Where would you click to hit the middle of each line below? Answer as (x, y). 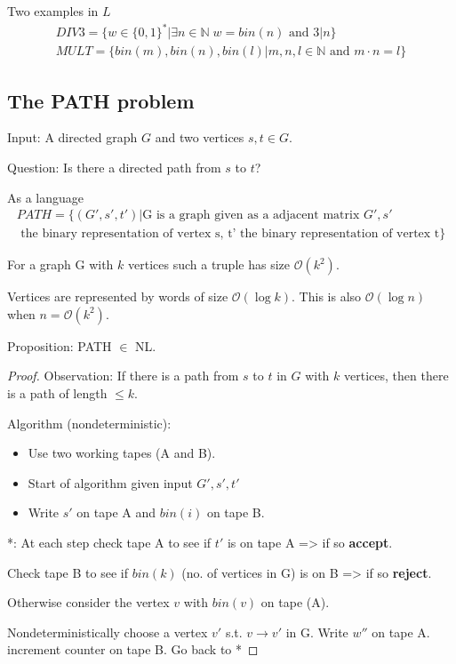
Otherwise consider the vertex (88, 602)
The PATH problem (101, 100)
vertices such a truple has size (209, 264)
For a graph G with (60, 264)
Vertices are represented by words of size (118, 296)
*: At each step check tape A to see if (109, 542)
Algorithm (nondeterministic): (89, 423)
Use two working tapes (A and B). (122, 453)
